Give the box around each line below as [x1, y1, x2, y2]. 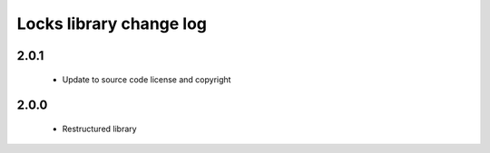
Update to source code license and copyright [62, 73, 231, 85]
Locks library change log [16, 14, 208, 33]
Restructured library [62, 123, 137, 134]
